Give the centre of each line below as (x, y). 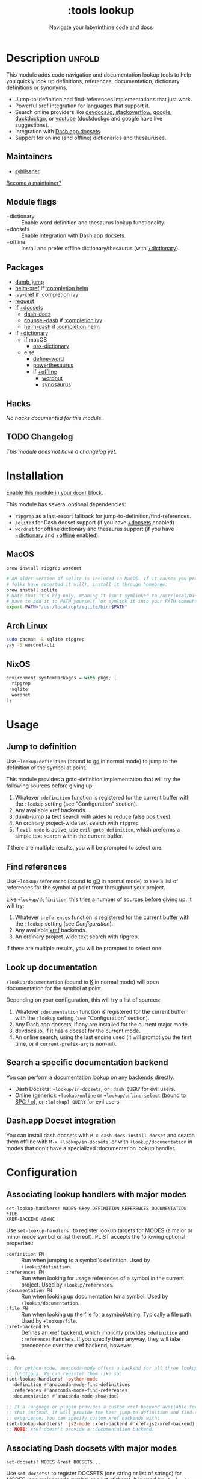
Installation (35, 476)
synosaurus (56, 384)
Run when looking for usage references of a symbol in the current (103, 1278)
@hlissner (27, 171)
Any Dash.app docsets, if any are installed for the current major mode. (102, 1024)
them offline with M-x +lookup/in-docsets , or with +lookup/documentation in (99, 1142)
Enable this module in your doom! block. (55, 492)
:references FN (25, 1272)
